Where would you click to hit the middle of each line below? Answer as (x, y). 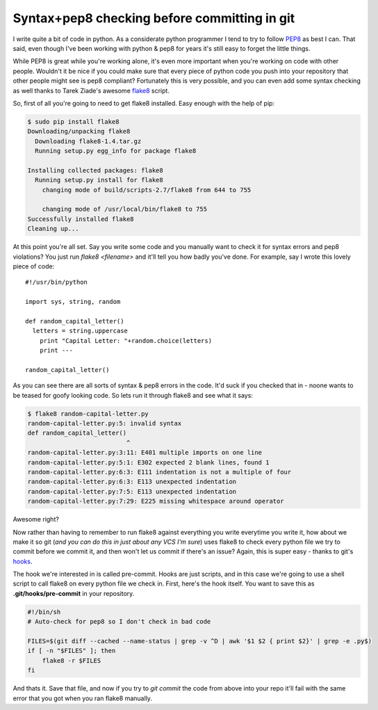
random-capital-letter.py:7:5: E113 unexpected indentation (132, 491)
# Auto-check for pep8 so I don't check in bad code (119, 622)
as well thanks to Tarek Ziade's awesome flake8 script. (91, 90)
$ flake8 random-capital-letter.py (88, 413)
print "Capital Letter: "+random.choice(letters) (125, 340)
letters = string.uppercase (80, 331)
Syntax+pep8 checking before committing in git (154, 18)
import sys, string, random (73, 302)
